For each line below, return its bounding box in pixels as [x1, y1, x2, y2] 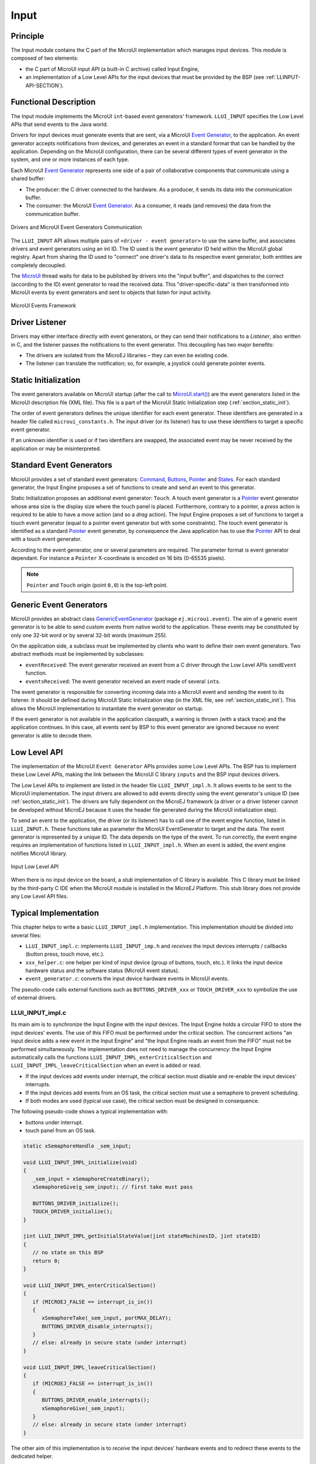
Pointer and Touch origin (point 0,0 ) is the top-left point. [26, 582, 168, 589]
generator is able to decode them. [11, 732, 93, 739]
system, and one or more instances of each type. [11, 156, 129, 163]
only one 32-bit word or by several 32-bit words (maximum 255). [11, 631, 168, 638]
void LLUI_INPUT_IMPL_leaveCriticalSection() [23, 1364, 156, 1370]
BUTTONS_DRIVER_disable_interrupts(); [42, 1323, 153, 1329]
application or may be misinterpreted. [11, 445, 102, 452]
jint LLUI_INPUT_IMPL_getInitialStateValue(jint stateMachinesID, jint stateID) [23, 1233, 261, 1240]
